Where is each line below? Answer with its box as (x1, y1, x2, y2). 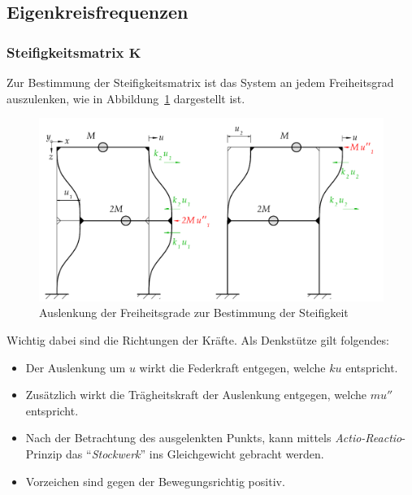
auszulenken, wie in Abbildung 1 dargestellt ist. (7, 89, 245, 106)
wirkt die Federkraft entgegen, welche (139, 358, 326, 376)
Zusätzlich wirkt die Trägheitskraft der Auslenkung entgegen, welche (25, 386, 367, 403)
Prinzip (25, 445, 63, 462)
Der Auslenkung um (25, 358, 126, 376)
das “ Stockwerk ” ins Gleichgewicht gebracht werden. (66, 445, 324, 462)
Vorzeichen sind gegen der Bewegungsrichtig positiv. (25, 472, 285, 489)
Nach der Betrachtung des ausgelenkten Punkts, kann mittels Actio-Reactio (25, 429, 402, 446)
